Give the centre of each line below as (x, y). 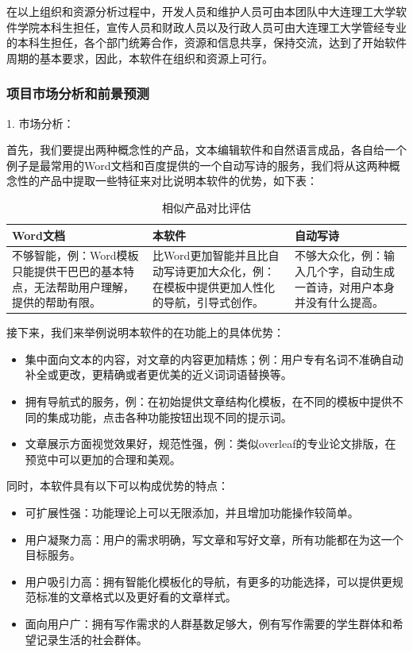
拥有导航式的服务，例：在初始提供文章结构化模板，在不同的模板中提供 (208, 401)
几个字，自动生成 (351, 271)
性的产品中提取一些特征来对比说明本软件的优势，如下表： (167, 181)
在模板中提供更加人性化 (213, 286)
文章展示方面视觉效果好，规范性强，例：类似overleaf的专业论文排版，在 (210, 444)
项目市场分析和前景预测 (78, 93)
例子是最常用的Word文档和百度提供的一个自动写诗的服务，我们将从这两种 (198, 165)
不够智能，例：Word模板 (75, 255)
